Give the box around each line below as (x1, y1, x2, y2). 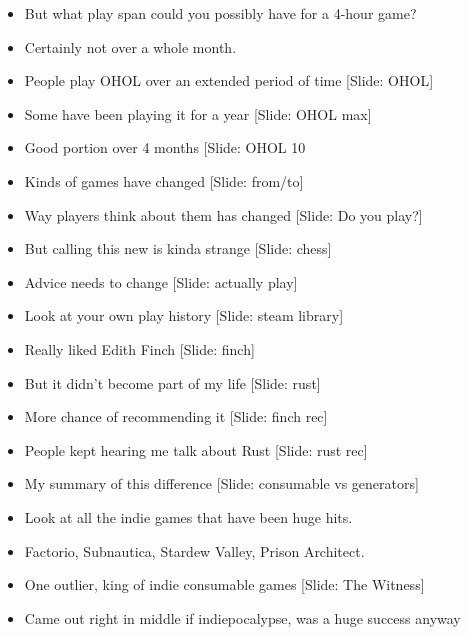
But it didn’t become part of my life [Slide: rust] (24, 372, 321, 393)
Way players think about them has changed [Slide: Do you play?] (24, 204, 423, 225)
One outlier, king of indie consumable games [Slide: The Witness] (24, 574, 425, 595)
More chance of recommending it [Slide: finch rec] (24, 406, 328, 427)
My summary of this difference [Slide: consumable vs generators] (24, 473, 419, 494)
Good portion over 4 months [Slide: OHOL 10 (24, 137, 306, 158)
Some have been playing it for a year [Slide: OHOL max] (24, 103, 372, 124)
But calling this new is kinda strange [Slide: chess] (24, 238, 332, 259)
